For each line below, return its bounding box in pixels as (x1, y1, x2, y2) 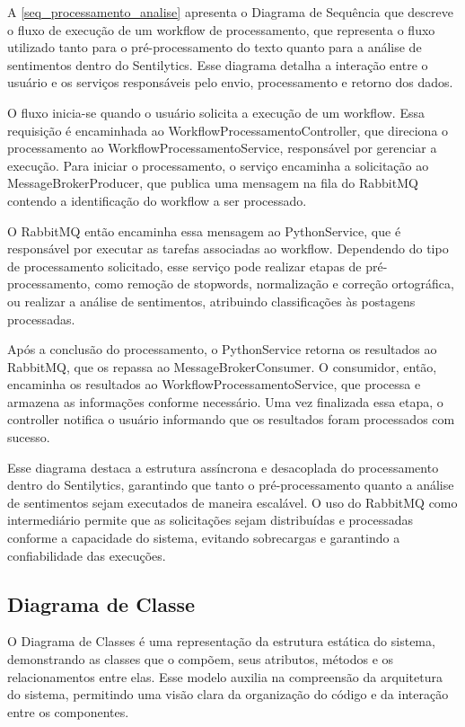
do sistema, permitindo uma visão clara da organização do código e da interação (7, 685, 449, 704)
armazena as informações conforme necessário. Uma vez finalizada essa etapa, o (7, 392, 443, 411)
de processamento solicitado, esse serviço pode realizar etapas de (7, 256, 362, 275)
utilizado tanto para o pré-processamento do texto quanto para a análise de (7, 38, 422, 57)
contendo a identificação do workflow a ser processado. (7, 191, 307, 209)
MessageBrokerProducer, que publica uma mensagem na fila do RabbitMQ (7, 173, 418, 192)
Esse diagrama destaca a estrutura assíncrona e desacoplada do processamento (7, 457, 439, 476)
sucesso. (7, 428, 50, 447)
